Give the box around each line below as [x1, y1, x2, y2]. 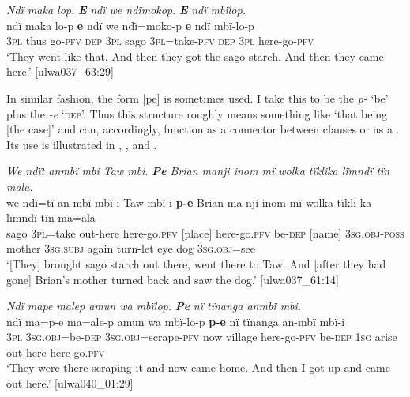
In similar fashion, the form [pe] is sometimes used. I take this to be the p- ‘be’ [6, 89, 389, 106]
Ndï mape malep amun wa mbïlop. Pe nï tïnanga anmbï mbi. [6, 298, 302, 314]
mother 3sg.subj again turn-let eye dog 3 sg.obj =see [6, 240, 255, 257]
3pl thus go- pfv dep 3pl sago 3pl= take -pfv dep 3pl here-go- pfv [6, 32, 314, 49]
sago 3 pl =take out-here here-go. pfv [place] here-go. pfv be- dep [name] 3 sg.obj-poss [6, 224, 404, 241]
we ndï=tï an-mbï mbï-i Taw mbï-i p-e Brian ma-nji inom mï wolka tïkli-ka [6, 193, 372, 210]
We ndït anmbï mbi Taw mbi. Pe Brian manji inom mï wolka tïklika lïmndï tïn [6, 163, 390, 179]
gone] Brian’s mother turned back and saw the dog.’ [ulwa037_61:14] [6, 271, 339, 287]
